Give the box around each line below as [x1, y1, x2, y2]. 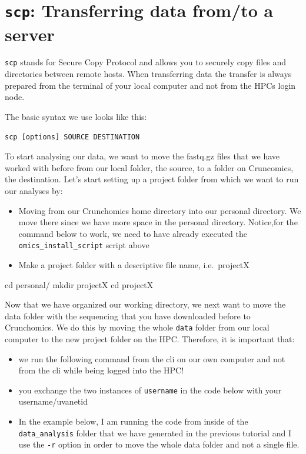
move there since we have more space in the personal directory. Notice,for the [18, 216, 298, 228]
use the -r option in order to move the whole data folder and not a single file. [18, 438, 300, 450]
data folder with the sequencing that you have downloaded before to [5, 309, 251, 322]
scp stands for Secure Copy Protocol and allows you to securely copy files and [5, 56, 286, 68]
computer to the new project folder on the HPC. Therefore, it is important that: [5, 332, 295, 345]
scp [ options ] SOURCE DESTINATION [5, 133, 140, 142]
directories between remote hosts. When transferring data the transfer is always [5, 68, 292, 80]
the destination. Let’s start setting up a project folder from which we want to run [5, 173, 299, 185]
